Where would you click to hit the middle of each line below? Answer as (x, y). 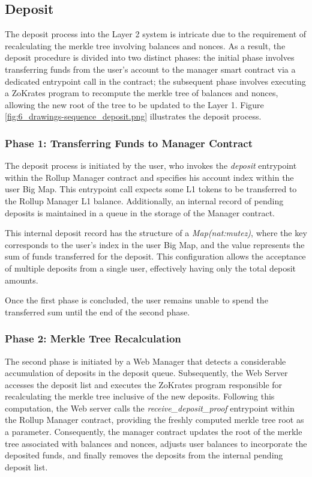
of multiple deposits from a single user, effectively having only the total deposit (151, 268)
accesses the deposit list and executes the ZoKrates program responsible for (144, 384)
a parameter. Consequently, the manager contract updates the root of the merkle (154, 432)
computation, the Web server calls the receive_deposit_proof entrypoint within (150, 408)
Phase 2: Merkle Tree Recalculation (93, 339)
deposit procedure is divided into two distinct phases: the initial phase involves (150, 57)
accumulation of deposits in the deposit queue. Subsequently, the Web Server (146, 373)
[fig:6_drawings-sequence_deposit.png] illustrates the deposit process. (133, 116)
